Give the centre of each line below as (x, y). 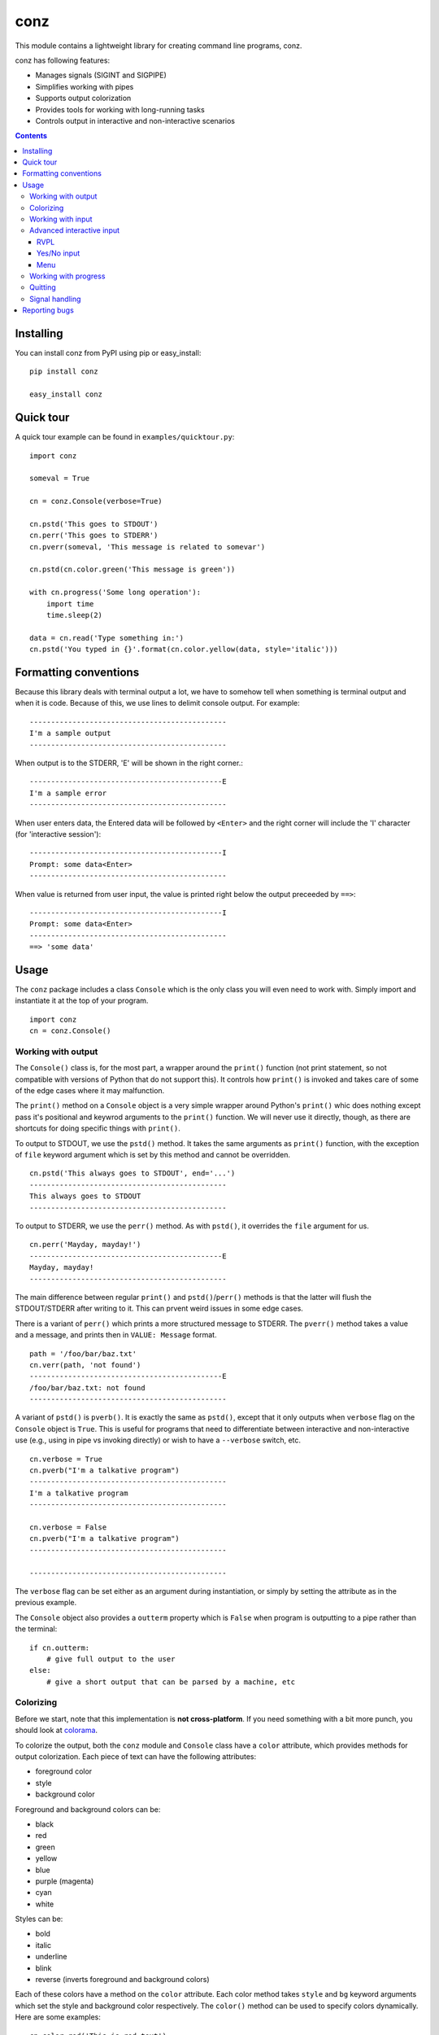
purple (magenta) (65, 1881)
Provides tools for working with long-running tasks (120, 109)
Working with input (61, 219)
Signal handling (55, 299)
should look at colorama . (56, 1731)
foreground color (64, 1771)
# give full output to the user (111, 1659)
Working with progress (67, 276)
